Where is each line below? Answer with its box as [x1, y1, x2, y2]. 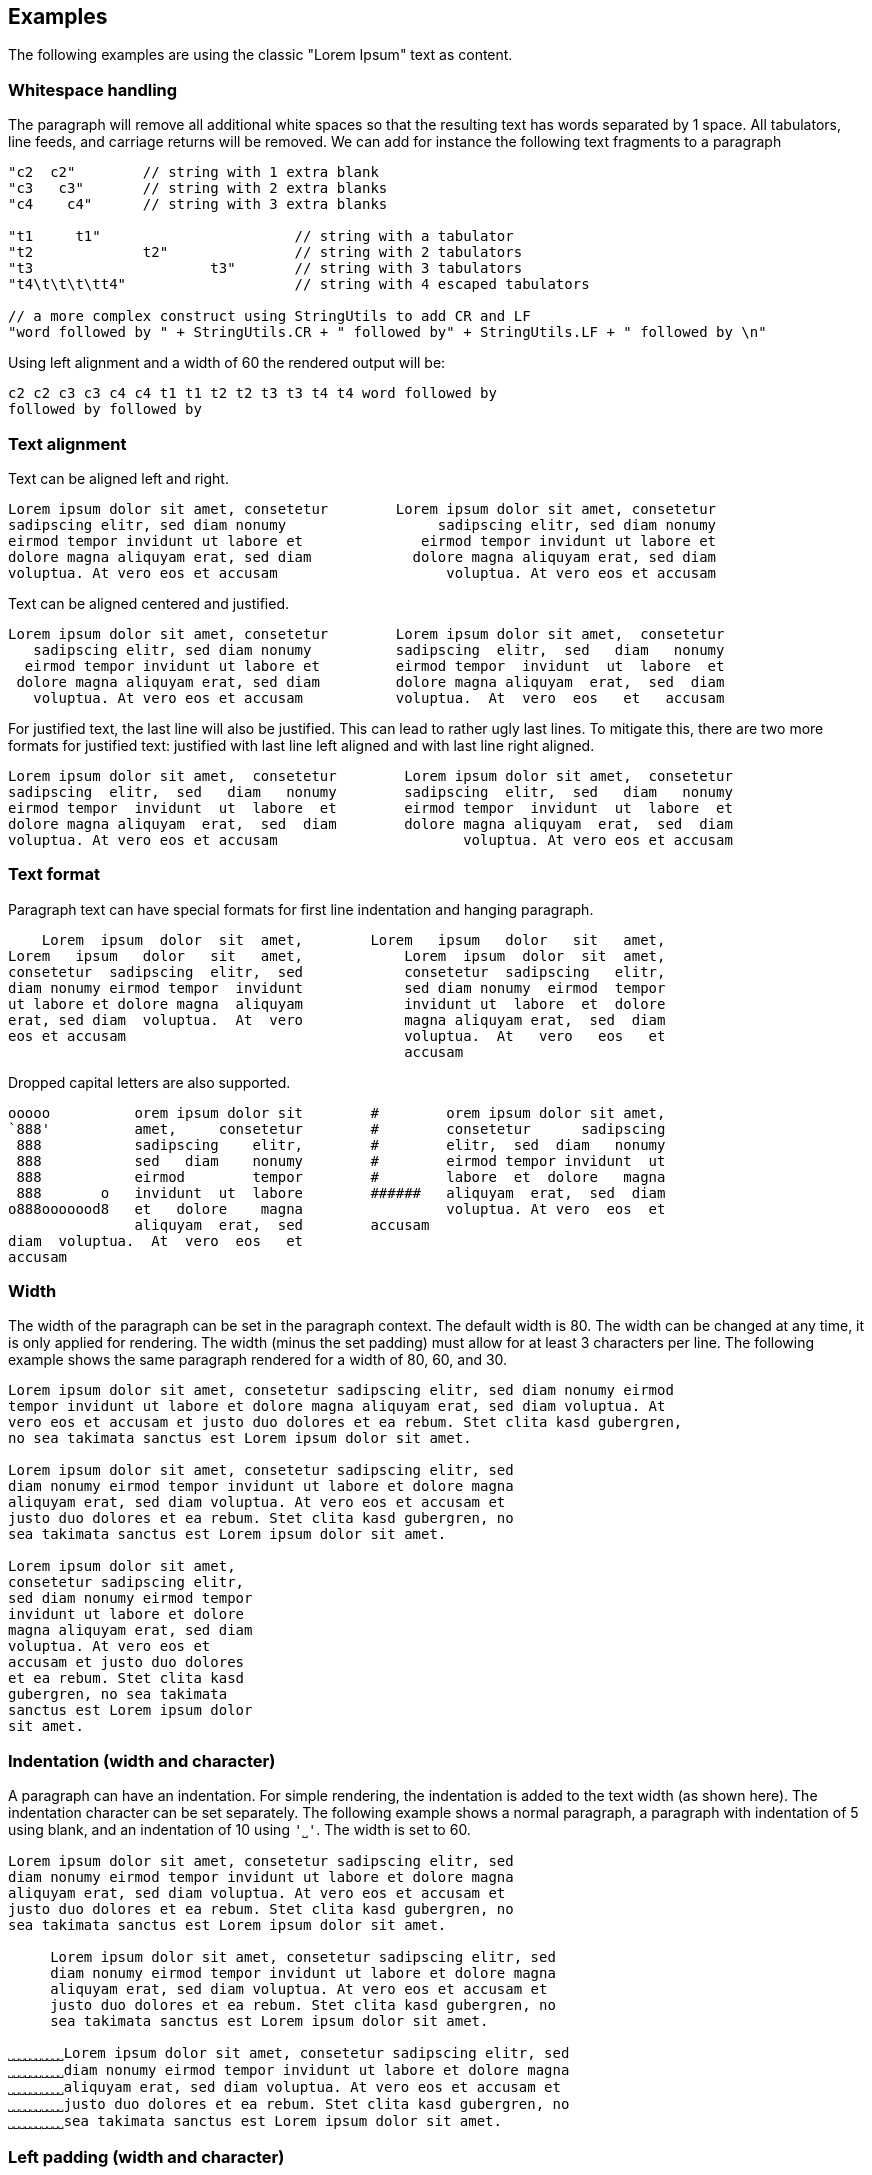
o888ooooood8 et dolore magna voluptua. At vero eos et [8, 1200, 666, 1217]
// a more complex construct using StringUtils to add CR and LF [8, 308, 531, 325]
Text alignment [8, 433, 127, 454]
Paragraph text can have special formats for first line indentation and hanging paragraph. [8, 900, 594, 918]
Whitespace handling [8, 79, 178, 100]
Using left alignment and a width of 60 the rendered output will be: [8, 354, 446, 372]
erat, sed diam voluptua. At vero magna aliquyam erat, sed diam [8, 1011, 666, 1028]
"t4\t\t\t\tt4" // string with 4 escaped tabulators [8, 276, 590, 293]
